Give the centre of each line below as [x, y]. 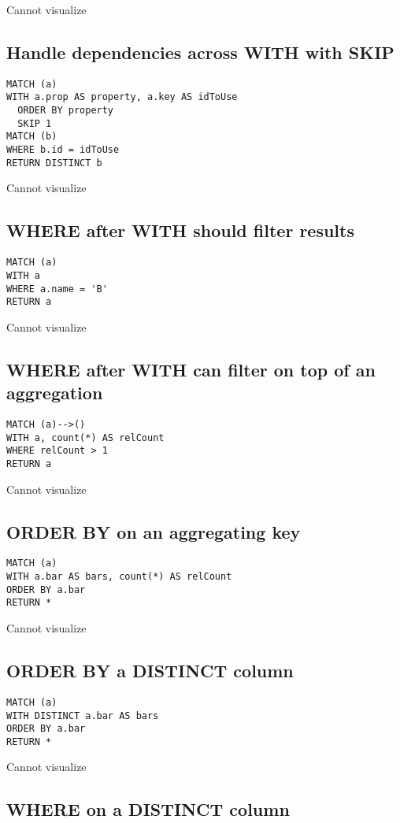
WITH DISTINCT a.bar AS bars [83, 715]
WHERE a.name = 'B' [57, 289]
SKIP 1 [35, 123]
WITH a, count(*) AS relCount [85, 437]
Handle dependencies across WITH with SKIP [200, 52]
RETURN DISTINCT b [54, 163]
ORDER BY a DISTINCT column [150, 671]
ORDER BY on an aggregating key [154, 531]
